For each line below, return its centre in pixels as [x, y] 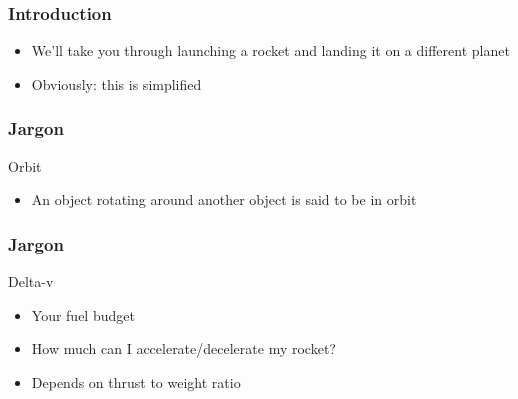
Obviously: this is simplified [116, 83]
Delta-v [31, 281]
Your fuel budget [83, 314]
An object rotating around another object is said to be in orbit [224, 199]
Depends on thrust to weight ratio [136, 381]
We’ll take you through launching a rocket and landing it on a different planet [270, 50]
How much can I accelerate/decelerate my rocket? [183, 348]
